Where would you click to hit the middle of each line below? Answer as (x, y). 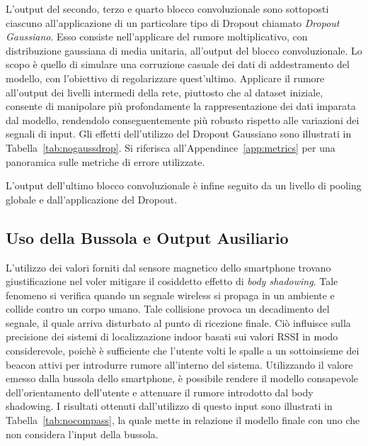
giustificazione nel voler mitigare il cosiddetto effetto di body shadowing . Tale (172, 281)
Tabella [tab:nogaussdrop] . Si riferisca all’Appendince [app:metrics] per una (171, 147)
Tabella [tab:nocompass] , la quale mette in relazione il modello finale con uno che (183, 420)
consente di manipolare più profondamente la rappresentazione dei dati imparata (181, 106)
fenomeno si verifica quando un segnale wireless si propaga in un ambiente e (170, 295)
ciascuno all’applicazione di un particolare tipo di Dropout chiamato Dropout (173, 22)
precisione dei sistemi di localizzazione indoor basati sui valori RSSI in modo (172, 336)
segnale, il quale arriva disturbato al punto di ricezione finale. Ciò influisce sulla (178, 322)
